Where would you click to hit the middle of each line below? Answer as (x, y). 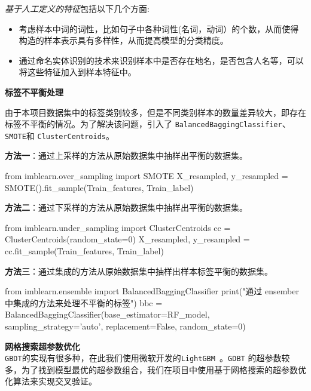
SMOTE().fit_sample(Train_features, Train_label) (99, 187)
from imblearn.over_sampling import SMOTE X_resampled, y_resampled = (147, 176)
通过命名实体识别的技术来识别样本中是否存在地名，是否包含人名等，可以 (161, 60)
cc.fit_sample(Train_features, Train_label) (84, 251)
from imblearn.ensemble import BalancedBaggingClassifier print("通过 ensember (152, 291)
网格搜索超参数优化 (42, 346)
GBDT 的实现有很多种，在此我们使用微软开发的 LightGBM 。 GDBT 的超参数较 (147, 358)
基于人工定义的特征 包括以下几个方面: (77, 8)
